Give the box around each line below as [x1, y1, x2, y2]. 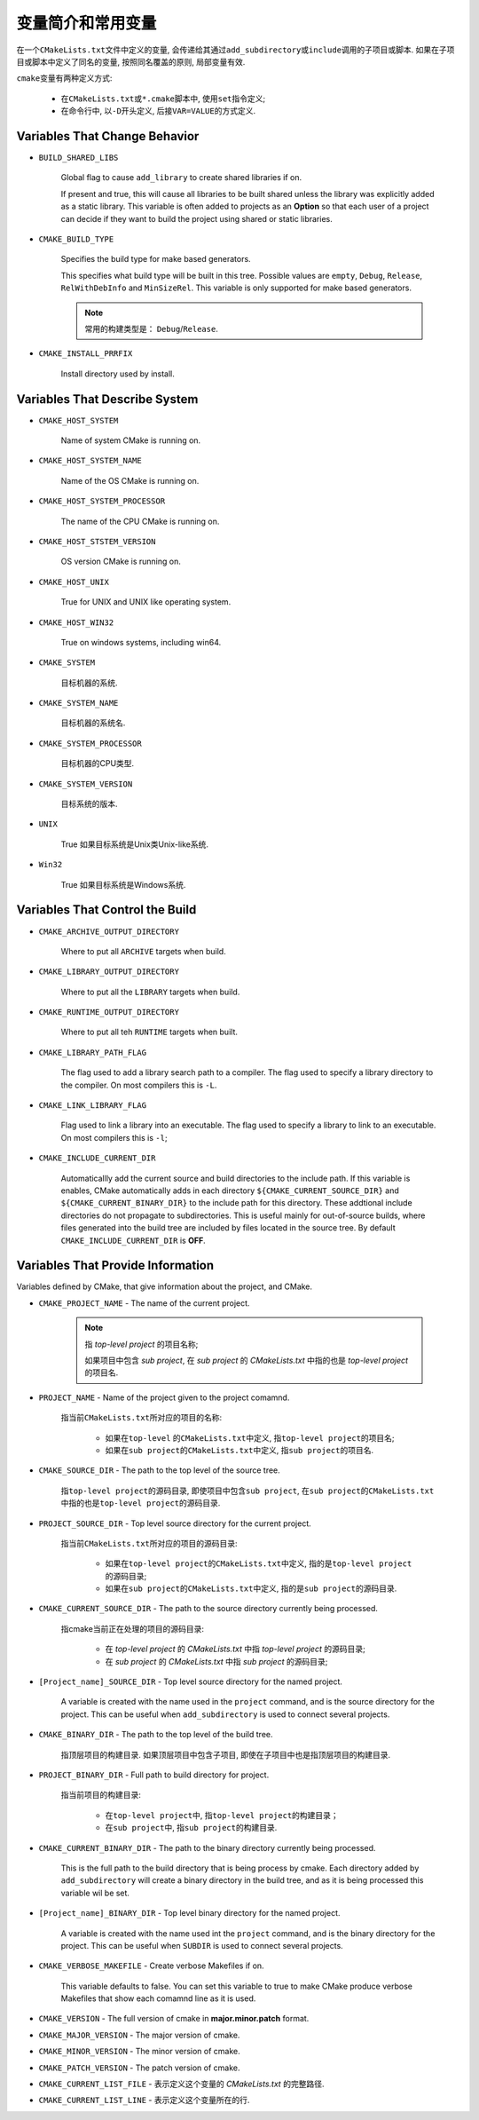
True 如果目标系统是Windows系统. [60, 879, 186, 890]
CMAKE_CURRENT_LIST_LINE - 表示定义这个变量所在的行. [38, 2095, 250, 2106]
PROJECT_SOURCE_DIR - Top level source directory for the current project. [38, 1518, 311, 1529]
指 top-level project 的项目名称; [84, 1339, 199, 1349]
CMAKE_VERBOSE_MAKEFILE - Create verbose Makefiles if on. [38, 1960, 265, 1971]
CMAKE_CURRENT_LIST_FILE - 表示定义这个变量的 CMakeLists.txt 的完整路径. [38, 2078, 325, 2090]
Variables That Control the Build [16, 902, 197, 918]
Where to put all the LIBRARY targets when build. [60, 986, 240, 997]
